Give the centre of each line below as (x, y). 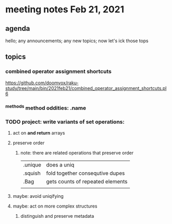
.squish (32, 173)
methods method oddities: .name (46, 107)
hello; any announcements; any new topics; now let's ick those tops (77, 41)
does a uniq (60, 165)
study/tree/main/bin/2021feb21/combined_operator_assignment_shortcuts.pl (86, 88)
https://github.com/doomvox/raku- (42, 83)
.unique (32, 165)
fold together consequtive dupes (85, 173)
